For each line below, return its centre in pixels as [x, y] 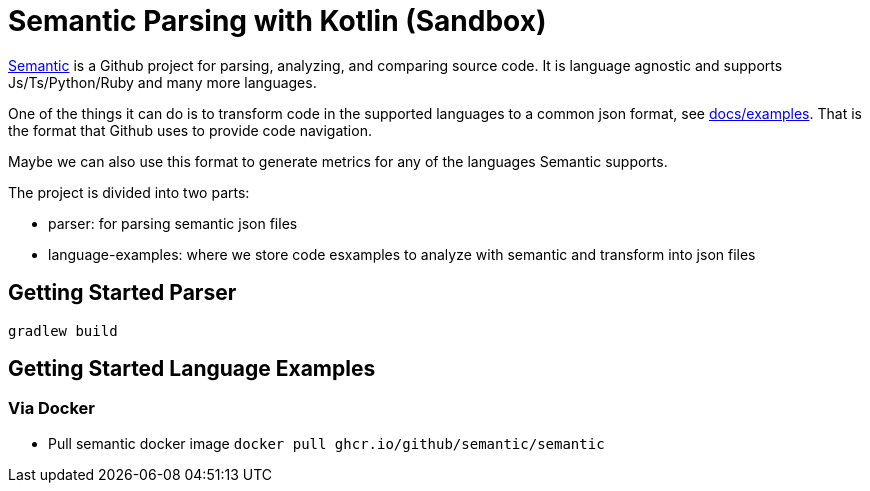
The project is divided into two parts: [129, 192]
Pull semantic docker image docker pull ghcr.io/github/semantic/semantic [326, 443]
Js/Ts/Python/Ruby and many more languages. [162, 82]
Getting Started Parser [122, 293]
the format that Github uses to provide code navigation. [190, 130]
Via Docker [52, 408]
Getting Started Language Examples [192, 369]
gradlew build [63, 330]
